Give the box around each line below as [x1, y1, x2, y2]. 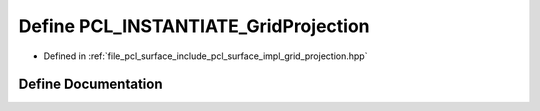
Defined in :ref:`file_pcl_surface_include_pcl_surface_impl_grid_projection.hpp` [43, 50, 368, 62]
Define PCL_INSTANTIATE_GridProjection [18, 15, 370, 37]
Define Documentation [18, 76, 163, 93]
